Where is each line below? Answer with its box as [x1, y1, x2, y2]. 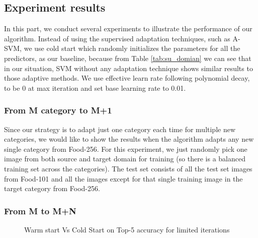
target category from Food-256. [4, 183, 100, 194]
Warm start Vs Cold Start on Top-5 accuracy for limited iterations [24, 224, 230, 234]
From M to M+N [4, 204, 76, 217]
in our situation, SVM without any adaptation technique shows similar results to [4, 63, 253, 73]
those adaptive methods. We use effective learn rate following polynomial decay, [4, 73, 250, 83]
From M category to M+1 [4, 104, 112, 116]
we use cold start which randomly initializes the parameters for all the [24, 43, 240, 53]
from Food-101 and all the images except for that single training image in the [4, 173, 243, 184]
